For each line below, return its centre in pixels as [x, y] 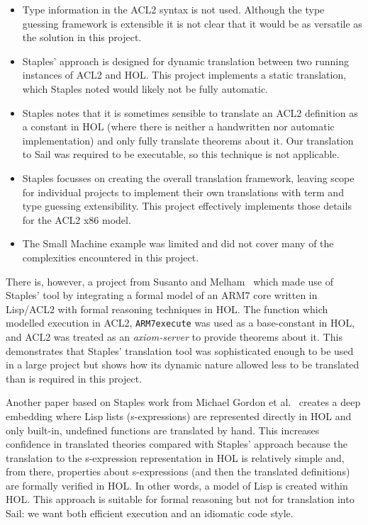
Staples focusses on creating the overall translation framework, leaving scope [188, 177]
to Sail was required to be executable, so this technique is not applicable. [181, 154]
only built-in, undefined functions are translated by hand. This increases [163, 430]
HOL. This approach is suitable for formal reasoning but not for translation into [180, 499]
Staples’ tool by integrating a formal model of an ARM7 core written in [162, 295]
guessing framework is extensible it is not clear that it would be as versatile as [192, 23]
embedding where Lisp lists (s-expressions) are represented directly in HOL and [179, 416]
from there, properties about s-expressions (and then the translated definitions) [178, 472]
